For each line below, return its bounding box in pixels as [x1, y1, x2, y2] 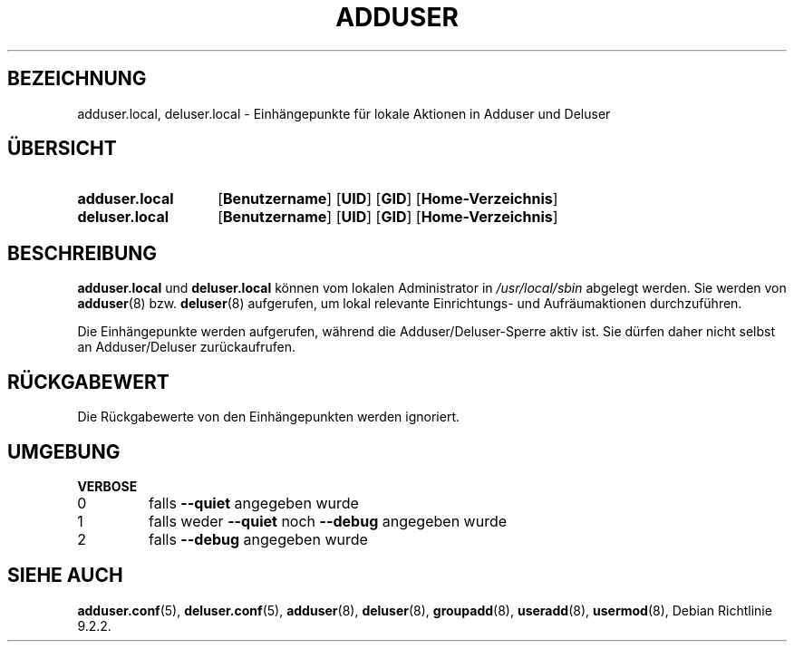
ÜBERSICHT [7, 137, 117, 160]
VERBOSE [77, 478, 138, 494]
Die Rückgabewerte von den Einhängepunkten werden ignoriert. [77, 409, 460, 425]
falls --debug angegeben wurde [148, 529, 368, 548]
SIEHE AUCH [7, 564, 123, 587]
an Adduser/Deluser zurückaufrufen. [77, 339, 295, 355]
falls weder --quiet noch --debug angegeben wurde [148, 511, 508, 530]
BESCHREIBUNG [7, 241, 158, 265]
